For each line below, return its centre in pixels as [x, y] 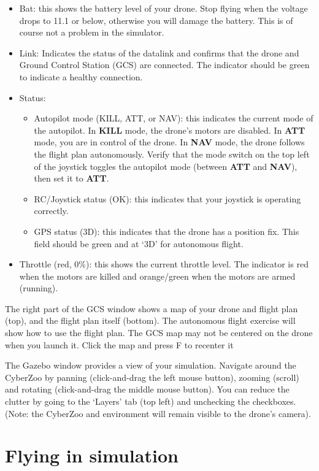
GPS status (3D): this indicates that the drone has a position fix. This [167, 231]
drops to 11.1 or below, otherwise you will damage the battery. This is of [156, 20]
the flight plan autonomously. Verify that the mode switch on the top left [172, 154]
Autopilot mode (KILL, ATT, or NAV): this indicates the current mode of [174, 118]
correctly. [51, 211]
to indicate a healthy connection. [81, 76]
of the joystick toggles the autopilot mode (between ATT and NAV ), [166, 166]
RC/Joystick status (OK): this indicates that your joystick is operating [167, 198]
